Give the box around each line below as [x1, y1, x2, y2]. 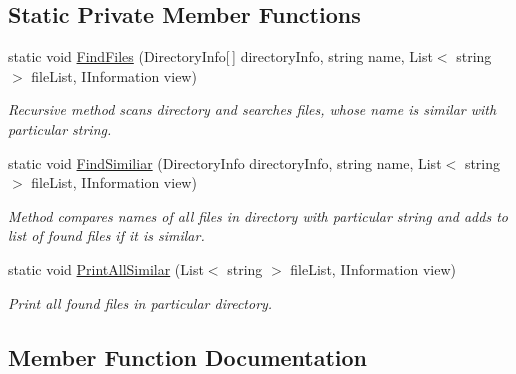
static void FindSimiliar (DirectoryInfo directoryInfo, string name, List [8, 152, 442, 173]
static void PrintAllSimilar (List [8, 258, 204, 279]
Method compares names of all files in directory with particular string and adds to [8, 205, 508, 226]
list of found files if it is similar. [8, 225, 205, 246]
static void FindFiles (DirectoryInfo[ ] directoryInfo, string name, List [8, 46, 433, 67]
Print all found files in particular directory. [8, 292, 273, 313]
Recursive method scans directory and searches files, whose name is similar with [8, 99, 497, 120]
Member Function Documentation [8, 341, 368, 372]
